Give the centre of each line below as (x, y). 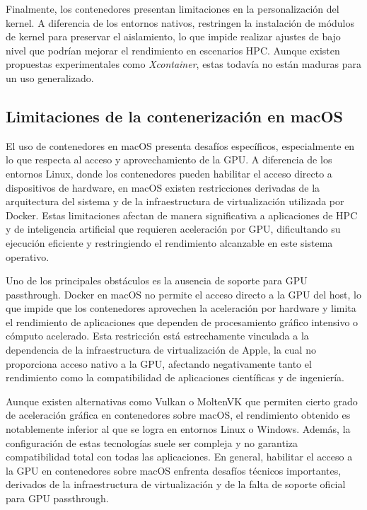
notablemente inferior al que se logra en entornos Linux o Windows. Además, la (178, 429)
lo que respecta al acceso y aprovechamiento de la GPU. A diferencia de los (169, 160)
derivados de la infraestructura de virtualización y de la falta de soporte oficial (176, 484)
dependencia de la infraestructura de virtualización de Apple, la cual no (161, 350)
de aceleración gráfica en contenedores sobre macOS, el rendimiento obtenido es (178, 415)
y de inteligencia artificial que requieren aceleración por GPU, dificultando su (173, 229)
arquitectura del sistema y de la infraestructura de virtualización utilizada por (175, 201)
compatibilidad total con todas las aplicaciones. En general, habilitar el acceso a (179, 457)
